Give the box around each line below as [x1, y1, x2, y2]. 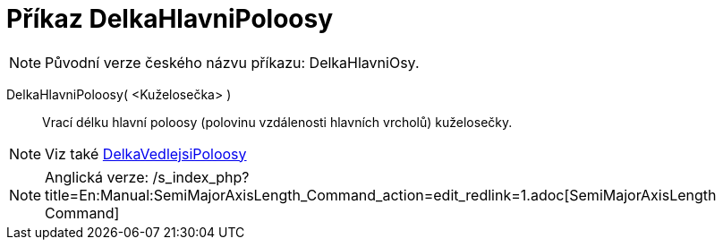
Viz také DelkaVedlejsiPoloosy [45, 144, 247, 163]
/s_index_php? [152, 167, 250, 186]
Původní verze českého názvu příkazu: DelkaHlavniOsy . [45, 53, 420, 72]
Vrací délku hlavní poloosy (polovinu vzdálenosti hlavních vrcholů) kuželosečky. [42, 114, 513, 130]
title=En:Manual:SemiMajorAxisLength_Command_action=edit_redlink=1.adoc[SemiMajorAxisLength [45, 185, 717, 204]
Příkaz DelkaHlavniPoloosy [6, 4, 334, 34]
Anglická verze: [45, 167, 149, 186]
